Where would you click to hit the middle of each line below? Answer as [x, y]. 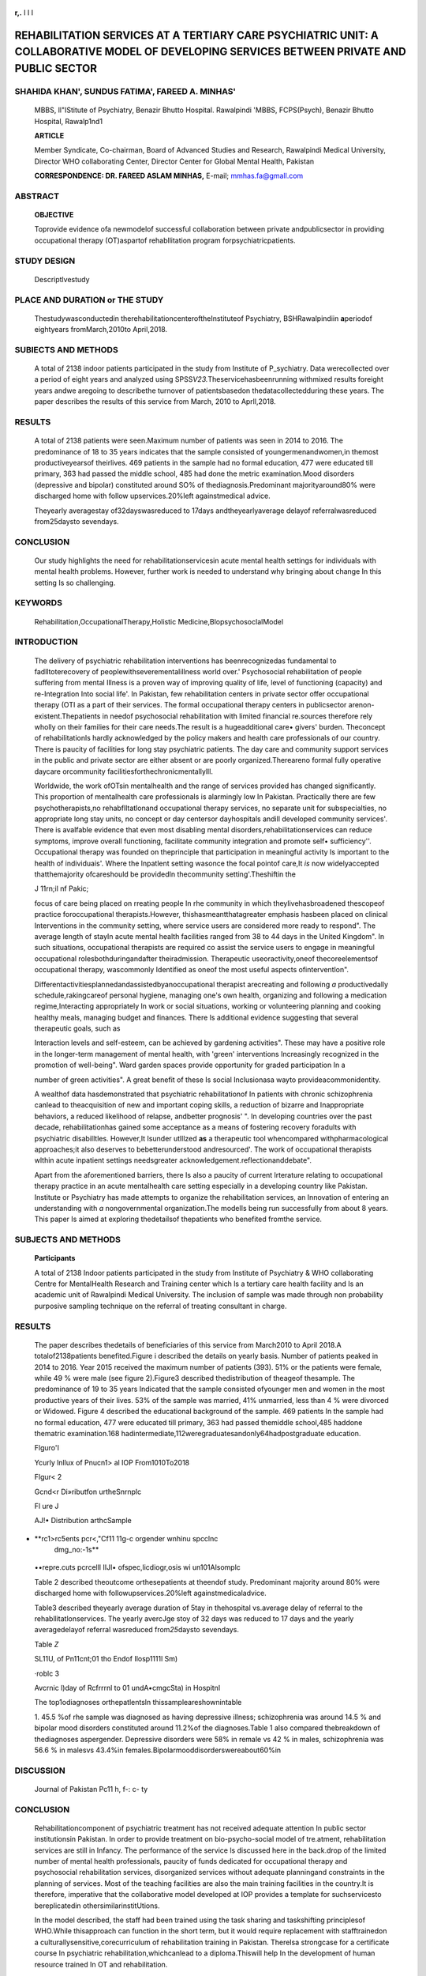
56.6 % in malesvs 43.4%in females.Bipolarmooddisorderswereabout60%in [158, 1750]
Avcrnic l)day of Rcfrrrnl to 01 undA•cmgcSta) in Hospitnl [127, 1688]
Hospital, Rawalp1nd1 [68, 121]
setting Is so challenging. [75, 583]
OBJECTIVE [54, 215]
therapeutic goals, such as [77, 1028]
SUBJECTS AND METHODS [68, 1239]
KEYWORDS [39, 603]
